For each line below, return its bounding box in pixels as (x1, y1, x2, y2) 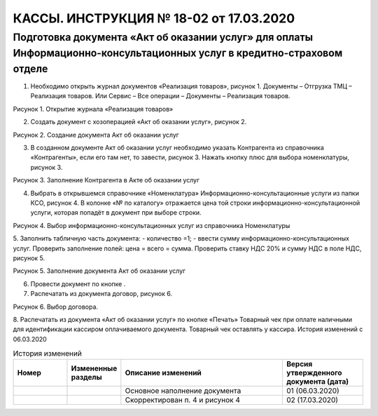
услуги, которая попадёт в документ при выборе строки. (30, 208, 202, 217)
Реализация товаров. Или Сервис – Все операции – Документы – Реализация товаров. (30, 92, 290, 100)
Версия (286, 359, 313, 369)
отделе (13, 62, 48, 75)
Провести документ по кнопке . (30, 279, 126, 288)
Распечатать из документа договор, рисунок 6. (30, 290, 173, 298)
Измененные (71, 363, 118, 373)
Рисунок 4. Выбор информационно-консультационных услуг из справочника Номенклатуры (13, 221, 290, 229)
